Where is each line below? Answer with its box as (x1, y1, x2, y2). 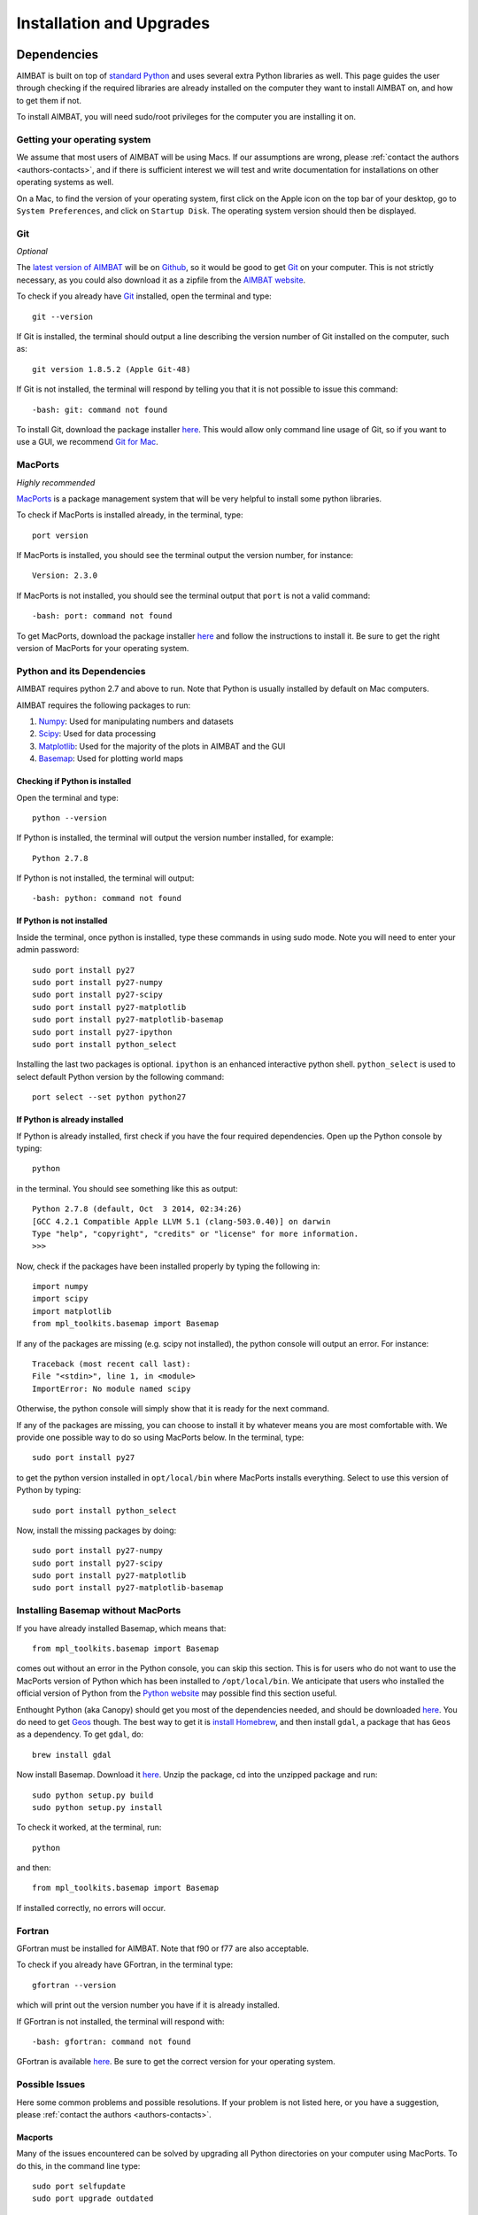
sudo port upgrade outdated (32, 2194, 154, 2203)
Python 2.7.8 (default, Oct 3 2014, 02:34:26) (32, 1204, 243, 1214)
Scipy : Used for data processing (38, 728, 157, 739)
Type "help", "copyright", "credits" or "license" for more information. (32, 1228, 359, 1239)
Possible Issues (16, 2079, 86, 2091)
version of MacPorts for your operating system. (16, 643, 189, 654)
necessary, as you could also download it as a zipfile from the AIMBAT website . (16, 275, 306, 285)
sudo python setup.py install (32, 1802, 164, 1812)
